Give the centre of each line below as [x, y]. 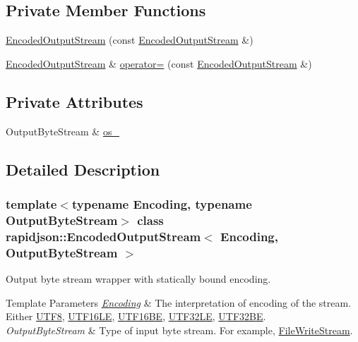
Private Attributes [74, 101]
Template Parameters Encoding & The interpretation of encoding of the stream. [179, 302]
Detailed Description [83, 169]
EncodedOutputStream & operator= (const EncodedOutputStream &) [159, 63]
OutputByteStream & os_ [62, 131]
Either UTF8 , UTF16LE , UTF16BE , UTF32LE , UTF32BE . [136, 316]
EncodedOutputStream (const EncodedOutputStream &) [130, 40]
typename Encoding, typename [162, 203]
